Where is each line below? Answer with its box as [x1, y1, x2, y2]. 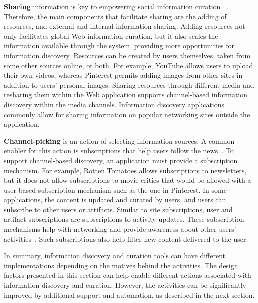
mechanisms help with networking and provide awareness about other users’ [4, 224, 236, 234]
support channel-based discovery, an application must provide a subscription [4, 155, 238, 165]
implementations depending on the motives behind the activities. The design [4, 260, 238, 270]
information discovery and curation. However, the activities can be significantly [4, 280, 246, 290]
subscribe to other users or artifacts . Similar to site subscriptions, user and [4, 204, 233, 214]
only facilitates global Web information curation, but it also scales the [4, 30, 218, 41]
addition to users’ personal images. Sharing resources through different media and [4, 79, 254, 90]
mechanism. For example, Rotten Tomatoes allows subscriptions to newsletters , [4, 165, 247, 175]
